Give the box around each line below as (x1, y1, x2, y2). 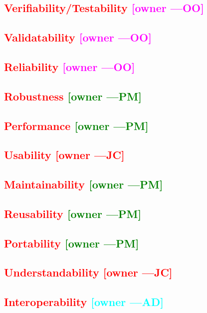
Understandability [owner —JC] (4, 264, 173, 280)
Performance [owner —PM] (4, 117, 149, 133)
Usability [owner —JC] (4, 147, 125, 162)
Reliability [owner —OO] (4, 58, 135, 74)
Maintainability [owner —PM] (4, 176, 163, 192)
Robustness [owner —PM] (4, 88, 142, 103)
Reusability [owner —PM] (4, 205, 142, 221)
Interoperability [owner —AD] (4, 294, 164, 309)
